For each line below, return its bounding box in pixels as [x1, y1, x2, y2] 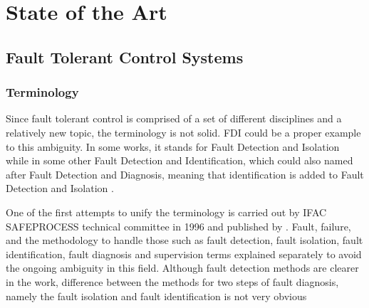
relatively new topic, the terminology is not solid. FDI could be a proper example [6, 124, 361, 139]
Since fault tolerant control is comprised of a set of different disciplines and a [6, 111, 342, 126]
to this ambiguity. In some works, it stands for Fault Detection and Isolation [6, 139, 340, 154]
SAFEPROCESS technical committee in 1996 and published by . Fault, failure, [6, 218, 351, 233]
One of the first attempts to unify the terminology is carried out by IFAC [6, 204, 327, 219]
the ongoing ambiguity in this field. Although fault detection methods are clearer [6, 260, 359, 275]
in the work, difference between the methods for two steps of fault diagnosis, [6, 274, 339, 289]
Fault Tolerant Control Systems [6, 46, 244, 68]
